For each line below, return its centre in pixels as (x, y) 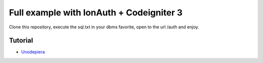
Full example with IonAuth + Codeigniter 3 (96, 13)
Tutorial (21, 41)
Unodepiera (33, 52)
